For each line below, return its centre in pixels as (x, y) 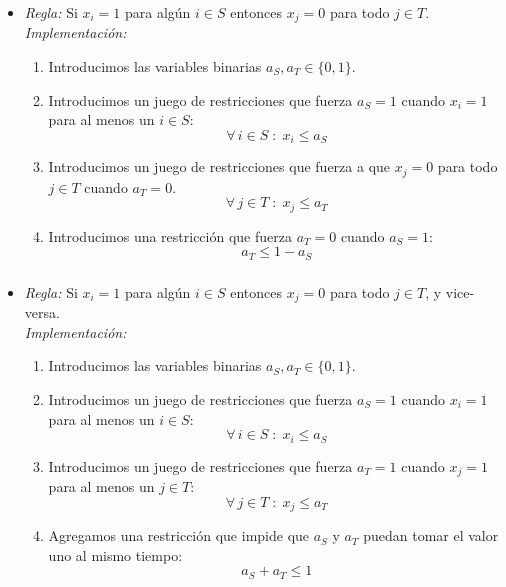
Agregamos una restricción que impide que (179, 535)
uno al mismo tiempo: (115, 554)
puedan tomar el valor (431, 535)
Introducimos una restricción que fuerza (170, 235)
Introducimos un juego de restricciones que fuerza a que (219, 166)
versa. (42, 312)
